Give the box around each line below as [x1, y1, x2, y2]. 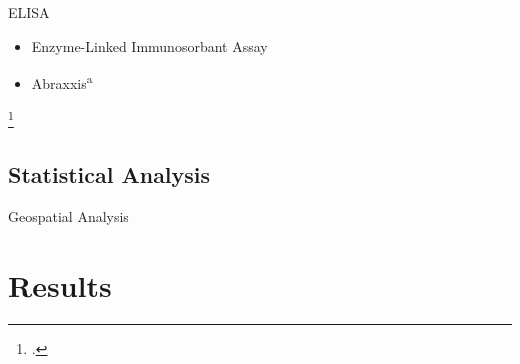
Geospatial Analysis [8, 205, 129, 226]
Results [8, 264, 112, 305]
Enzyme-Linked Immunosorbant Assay [31, 35, 268, 56]
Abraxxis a [31, 70, 93, 93]
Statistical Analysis [8, 159, 211, 190]
